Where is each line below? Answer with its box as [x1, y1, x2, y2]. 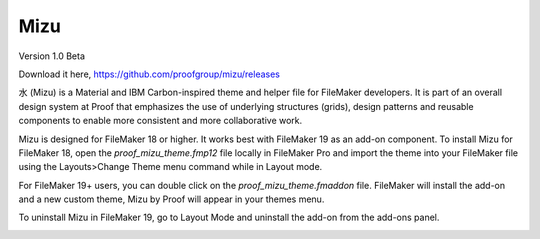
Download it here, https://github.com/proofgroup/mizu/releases [18, 68, 280, 80]
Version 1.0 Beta [18, 50, 85, 62]
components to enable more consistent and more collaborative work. [18, 115, 303, 127]
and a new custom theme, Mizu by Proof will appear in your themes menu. [18, 193, 325, 205]
